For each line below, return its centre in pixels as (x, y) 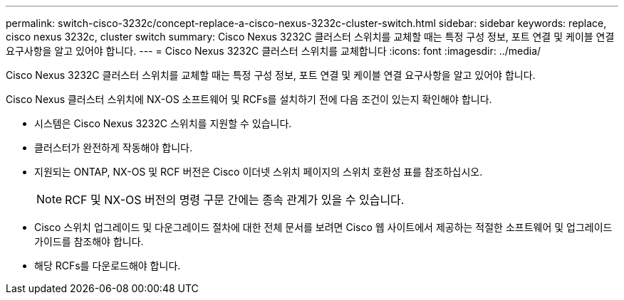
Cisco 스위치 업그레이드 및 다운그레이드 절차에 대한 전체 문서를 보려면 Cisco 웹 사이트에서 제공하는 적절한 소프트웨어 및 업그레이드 (323, 227)
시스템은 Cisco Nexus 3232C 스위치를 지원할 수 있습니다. (163, 123)
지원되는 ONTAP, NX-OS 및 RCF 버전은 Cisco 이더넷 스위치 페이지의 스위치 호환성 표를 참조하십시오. (259, 172)
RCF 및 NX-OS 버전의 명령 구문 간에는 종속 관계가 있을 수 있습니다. (235, 200)
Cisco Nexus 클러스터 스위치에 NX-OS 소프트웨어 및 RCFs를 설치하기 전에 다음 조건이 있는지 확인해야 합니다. (249, 99)
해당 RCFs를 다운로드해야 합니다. (108, 266)
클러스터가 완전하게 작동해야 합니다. (113, 148)
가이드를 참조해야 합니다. (89, 241)
